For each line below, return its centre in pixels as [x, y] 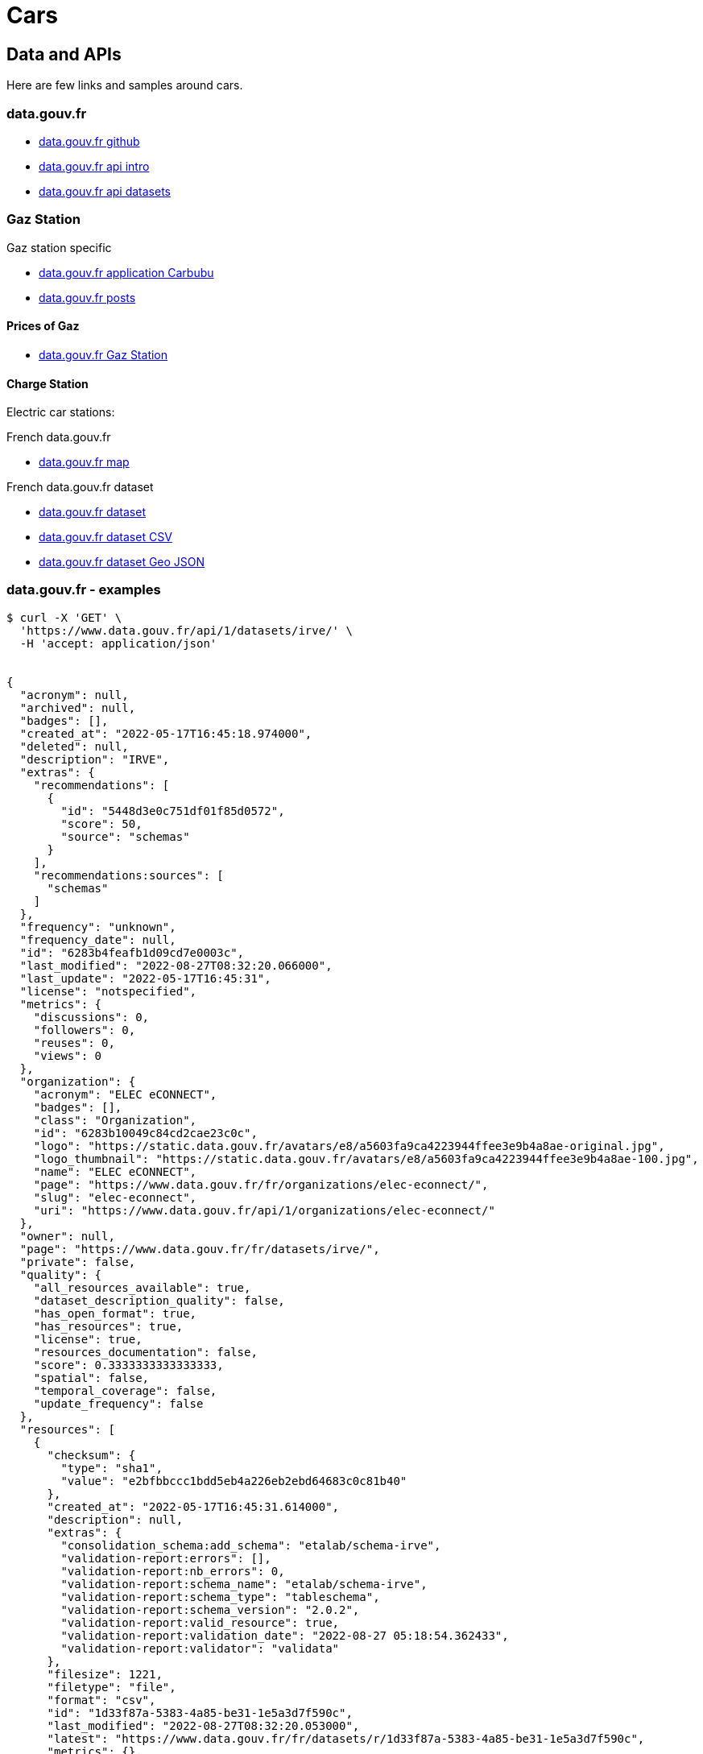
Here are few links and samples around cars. [125, 85]
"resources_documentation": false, [145, 1352]
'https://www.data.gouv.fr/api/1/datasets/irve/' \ [186, 630]
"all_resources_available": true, [142, 1287]
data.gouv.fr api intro [94, 166]
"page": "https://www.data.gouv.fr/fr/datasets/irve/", [200, 1249]
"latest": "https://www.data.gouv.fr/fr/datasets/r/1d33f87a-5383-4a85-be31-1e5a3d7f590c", [346, 1738]
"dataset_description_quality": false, [159, 1300]
